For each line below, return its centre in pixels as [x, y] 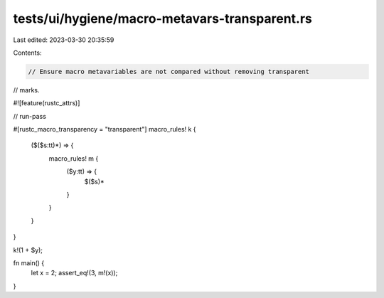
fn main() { [29, 262]
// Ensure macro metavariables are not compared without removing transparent [169, 71]
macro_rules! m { [74, 158]
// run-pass [30, 116]
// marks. [26, 90]
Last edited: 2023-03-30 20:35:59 [64, 40]
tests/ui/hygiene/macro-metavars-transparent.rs [163, 18]
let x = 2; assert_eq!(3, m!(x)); [74, 273]
